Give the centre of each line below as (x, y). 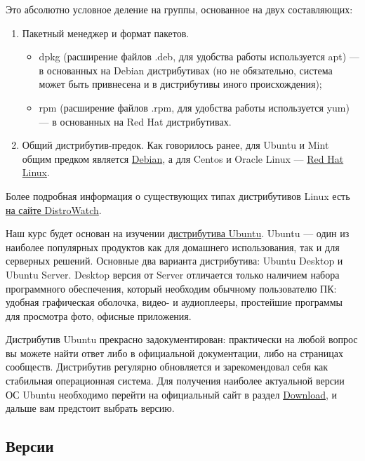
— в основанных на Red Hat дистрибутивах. (135, 121)
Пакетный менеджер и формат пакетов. (106, 33)
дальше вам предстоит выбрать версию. (90, 408)
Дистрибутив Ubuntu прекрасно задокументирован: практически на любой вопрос (182, 339)
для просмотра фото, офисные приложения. (99, 315)
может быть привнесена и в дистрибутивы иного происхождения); (180, 84)
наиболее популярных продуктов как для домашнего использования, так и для (173, 247)
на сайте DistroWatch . (54, 209)
